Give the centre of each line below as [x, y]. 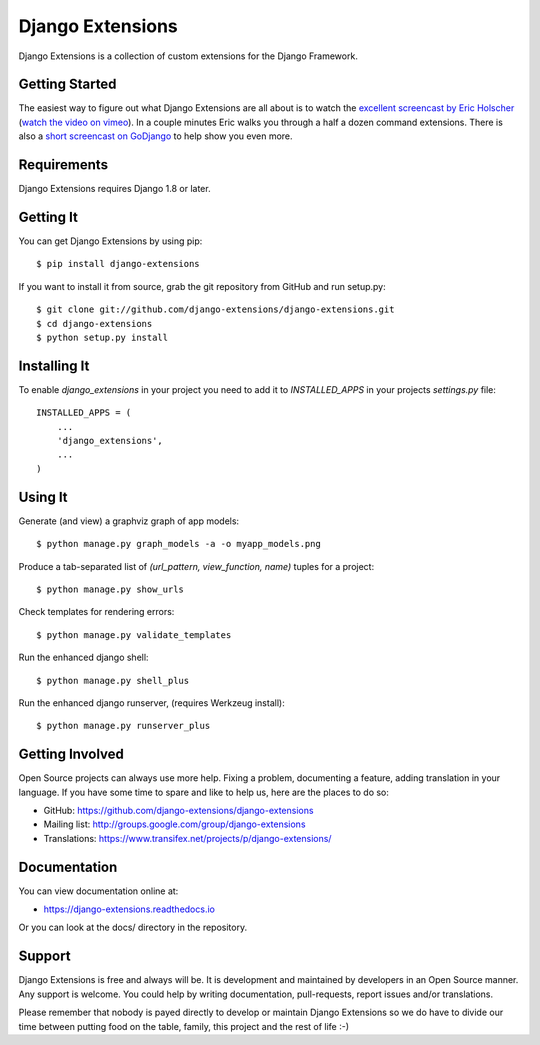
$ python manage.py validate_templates [134, 634]
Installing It [54, 365]
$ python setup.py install [102, 337]
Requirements [63, 165]
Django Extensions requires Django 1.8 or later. [114, 189]
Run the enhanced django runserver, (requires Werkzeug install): [151, 702]
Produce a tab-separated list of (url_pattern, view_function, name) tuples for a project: [196, 566]
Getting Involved [71, 754]
